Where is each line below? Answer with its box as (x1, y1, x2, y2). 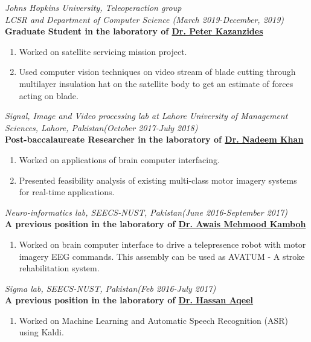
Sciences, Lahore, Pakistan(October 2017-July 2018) (5, 121, 198, 134)
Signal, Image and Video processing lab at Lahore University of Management (5, 109, 288, 122)
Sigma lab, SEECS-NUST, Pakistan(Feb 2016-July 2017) (5, 282, 216, 294)
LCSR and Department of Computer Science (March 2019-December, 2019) (5, 13, 284, 25)
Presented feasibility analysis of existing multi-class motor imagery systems (19, 173, 297, 186)
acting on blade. (19, 89, 79, 102)
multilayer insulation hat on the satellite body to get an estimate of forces (19, 77, 293, 89)
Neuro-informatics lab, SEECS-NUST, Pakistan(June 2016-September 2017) (5, 205, 287, 218)
